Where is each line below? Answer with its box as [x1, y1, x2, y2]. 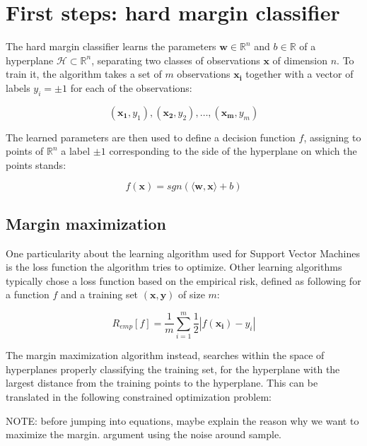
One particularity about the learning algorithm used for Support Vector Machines [6, 245, 361, 260]
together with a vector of [245, 66, 354, 81]
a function [6, 287, 49, 302]
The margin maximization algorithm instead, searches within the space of [6, 348, 325, 363]
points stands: [6, 157, 66, 172]
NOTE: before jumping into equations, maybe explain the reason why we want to [6, 413, 359, 428]
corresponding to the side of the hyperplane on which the [109, 143, 357, 158]
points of [6, 143, 44, 158]
